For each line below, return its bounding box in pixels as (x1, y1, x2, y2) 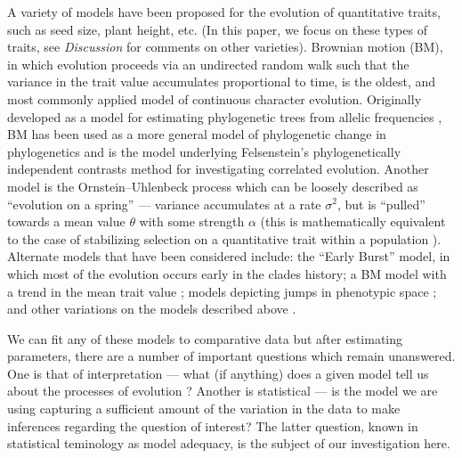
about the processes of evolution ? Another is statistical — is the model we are (7, 381, 438, 400)
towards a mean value (7, 212, 126, 231)
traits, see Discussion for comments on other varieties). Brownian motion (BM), (7, 37, 443, 56)
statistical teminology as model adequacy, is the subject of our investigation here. (7, 434, 450, 453)
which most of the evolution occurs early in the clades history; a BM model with (7, 264, 447, 282)
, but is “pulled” (336, 194, 426, 213)
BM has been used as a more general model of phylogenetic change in (7, 125, 386, 143)
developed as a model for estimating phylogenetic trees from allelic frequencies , (7, 107, 442, 126)
